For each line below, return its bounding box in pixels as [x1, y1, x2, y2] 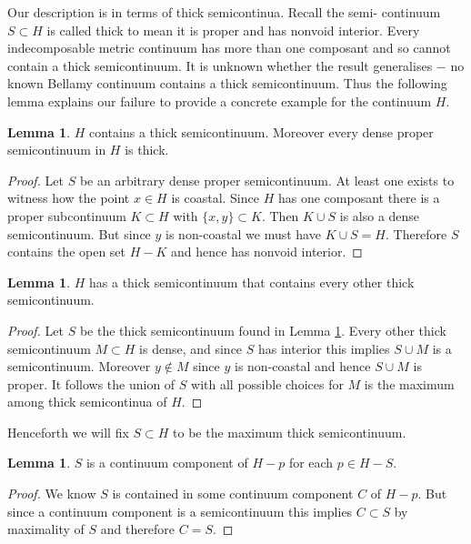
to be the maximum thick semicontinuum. [173, 422, 406, 441]
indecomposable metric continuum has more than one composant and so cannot [7, 38, 451, 57]
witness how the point [7, 188, 130, 207]
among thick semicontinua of [7, 392, 167, 411]
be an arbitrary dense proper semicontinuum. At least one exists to [79, 170, 455, 189]
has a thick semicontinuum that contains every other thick [89, 272, 415, 291]
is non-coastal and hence [234, 357, 371, 376]
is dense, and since [139, 338, 243, 358]
